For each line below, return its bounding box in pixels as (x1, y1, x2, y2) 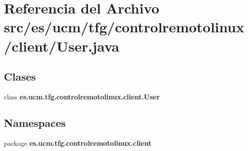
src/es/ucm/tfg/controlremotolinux (4, 17, 245, 37)
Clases (4, 69, 36, 84)
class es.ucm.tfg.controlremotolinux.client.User (4, 91, 160, 101)
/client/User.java (4, 36, 119, 55)
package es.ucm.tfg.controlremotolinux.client (4, 137, 152, 148)
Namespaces (4, 115, 66, 130)
